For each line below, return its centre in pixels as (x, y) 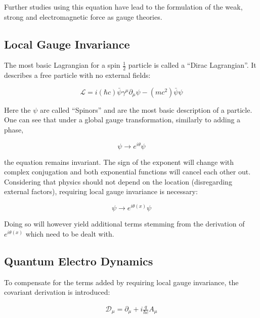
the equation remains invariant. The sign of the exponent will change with (119, 162)
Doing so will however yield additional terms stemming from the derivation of (124, 224)
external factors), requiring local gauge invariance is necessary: (101, 191)
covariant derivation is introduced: (57, 292)
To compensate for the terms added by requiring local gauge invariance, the (121, 282)
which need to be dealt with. (70, 233)
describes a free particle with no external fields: (77, 75)
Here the (17, 109)
